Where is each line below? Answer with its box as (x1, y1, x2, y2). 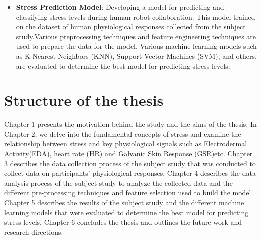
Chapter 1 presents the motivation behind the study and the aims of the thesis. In (4, 119, 257, 129)
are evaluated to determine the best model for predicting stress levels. (16, 60, 230, 71)
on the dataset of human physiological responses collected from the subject (16, 21, 246, 32)
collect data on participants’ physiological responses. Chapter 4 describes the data (4, 168, 256, 178)
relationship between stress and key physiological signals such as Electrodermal (4, 138, 247, 149)
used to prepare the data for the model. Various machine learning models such (16, 41, 257, 51)
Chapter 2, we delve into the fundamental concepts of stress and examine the (4, 128, 241, 139)
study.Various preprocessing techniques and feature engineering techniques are (16, 31, 256, 41)
